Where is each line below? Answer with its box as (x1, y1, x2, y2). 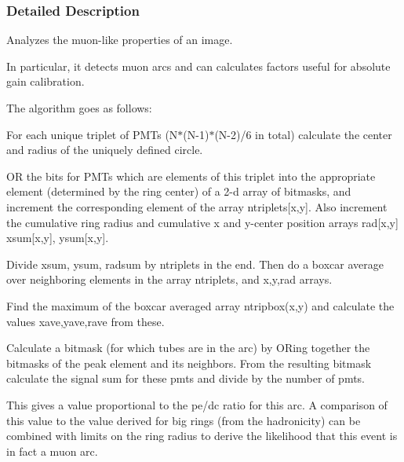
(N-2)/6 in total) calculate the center (214, 126, 392, 142)
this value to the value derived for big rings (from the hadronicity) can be (6, 412, 361, 428)
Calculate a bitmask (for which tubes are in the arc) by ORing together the (6, 339, 370, 356)
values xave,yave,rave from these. (6, 313, 165, 329)
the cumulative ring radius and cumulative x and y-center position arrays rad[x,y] (6, 214, 399, 230)
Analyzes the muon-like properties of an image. (6, 31, 233, 48)
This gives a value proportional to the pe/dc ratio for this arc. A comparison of (6, 396, 388, 412)
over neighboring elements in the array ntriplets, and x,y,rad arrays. (6, 271, 333, 288)
